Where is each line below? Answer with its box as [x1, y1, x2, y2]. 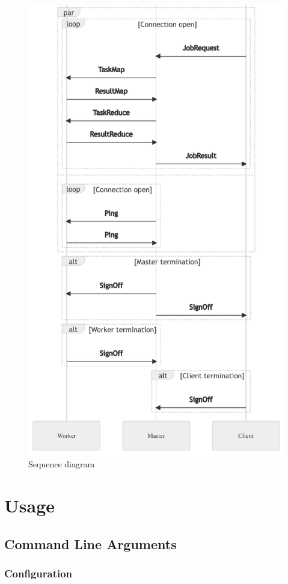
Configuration [4, 566, 73, 581]
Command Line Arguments [4, 534, 177, 553]
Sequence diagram [28, 458, 95, 470]
